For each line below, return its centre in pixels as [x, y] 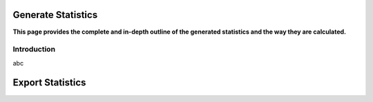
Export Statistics [49, 83]
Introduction [34, 50]
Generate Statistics [55, 15]
